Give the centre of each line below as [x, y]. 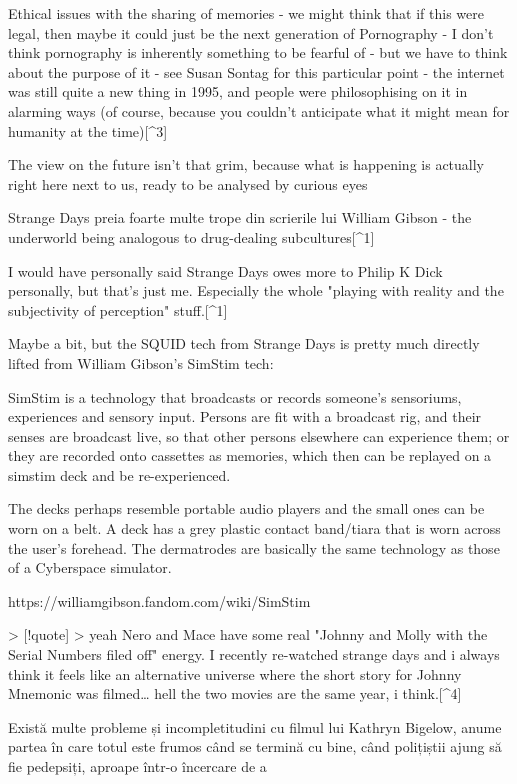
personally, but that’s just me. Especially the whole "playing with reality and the [256, 290]
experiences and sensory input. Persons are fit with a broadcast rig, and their [245, 416]
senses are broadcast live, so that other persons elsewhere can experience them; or [259, 435]
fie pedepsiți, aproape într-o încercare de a [137, 766]
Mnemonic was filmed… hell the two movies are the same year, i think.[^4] [235, 693]
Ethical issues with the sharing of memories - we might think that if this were [246, 13]
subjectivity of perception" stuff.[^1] [118, 309]
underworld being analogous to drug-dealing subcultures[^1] [191, 236]
